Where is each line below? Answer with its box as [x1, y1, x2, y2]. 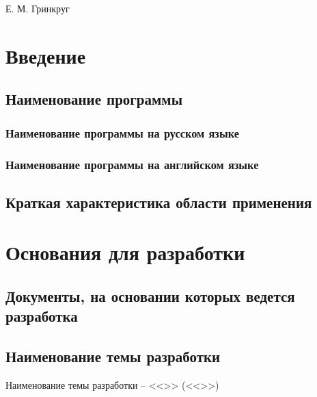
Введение [5, 41, 86, 69]
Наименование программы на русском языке [5, 124, 239, 141]
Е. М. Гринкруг [5, 1, 70, 15]
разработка [5, 305, 78, 326]
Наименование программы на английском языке [5, 155, 259, 172]
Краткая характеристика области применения [5, 191, 312, 212]
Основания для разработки [5, 238, 245, 266]
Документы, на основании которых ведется [5, 285, 295, 306]
